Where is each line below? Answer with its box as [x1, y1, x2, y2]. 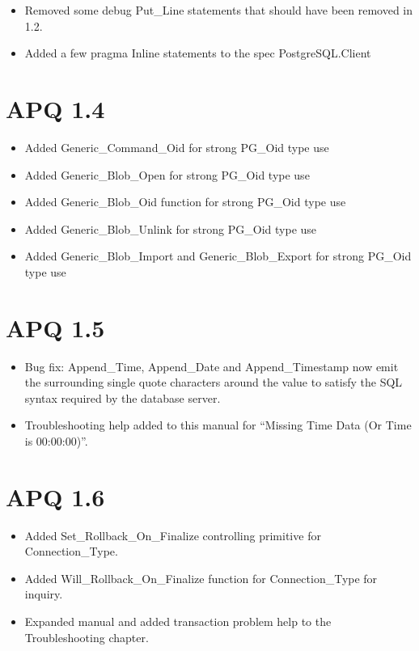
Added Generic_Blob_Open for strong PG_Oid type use [24, 166, 310, 183]
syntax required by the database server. [24, 389, 221, 406]
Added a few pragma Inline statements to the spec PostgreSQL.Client [24, 44, 371, 61]
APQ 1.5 [6, 311, 105, 344]
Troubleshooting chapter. [24, 628, 149, 645]
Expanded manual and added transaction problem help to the [24, 613, 332, 630]
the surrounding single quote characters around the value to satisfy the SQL [24, 374, 403, 391]
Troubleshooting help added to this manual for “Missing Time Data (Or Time [24, 416, 412, 433]
